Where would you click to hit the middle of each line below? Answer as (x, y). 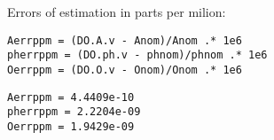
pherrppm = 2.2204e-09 (74, 112)
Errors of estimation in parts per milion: (117, 12)
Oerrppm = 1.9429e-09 (71, 126)
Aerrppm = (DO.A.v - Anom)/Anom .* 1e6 (125, 40)
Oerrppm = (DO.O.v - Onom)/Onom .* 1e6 (125, 70)
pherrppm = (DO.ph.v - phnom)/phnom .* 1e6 (137, 55)
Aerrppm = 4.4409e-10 (71, 97)
